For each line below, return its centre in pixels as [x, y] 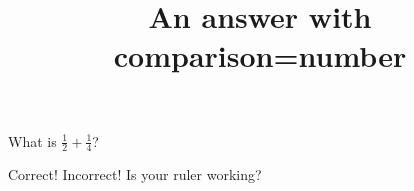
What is [32, 140]
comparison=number [260, 55]
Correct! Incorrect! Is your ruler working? [135, 174]
